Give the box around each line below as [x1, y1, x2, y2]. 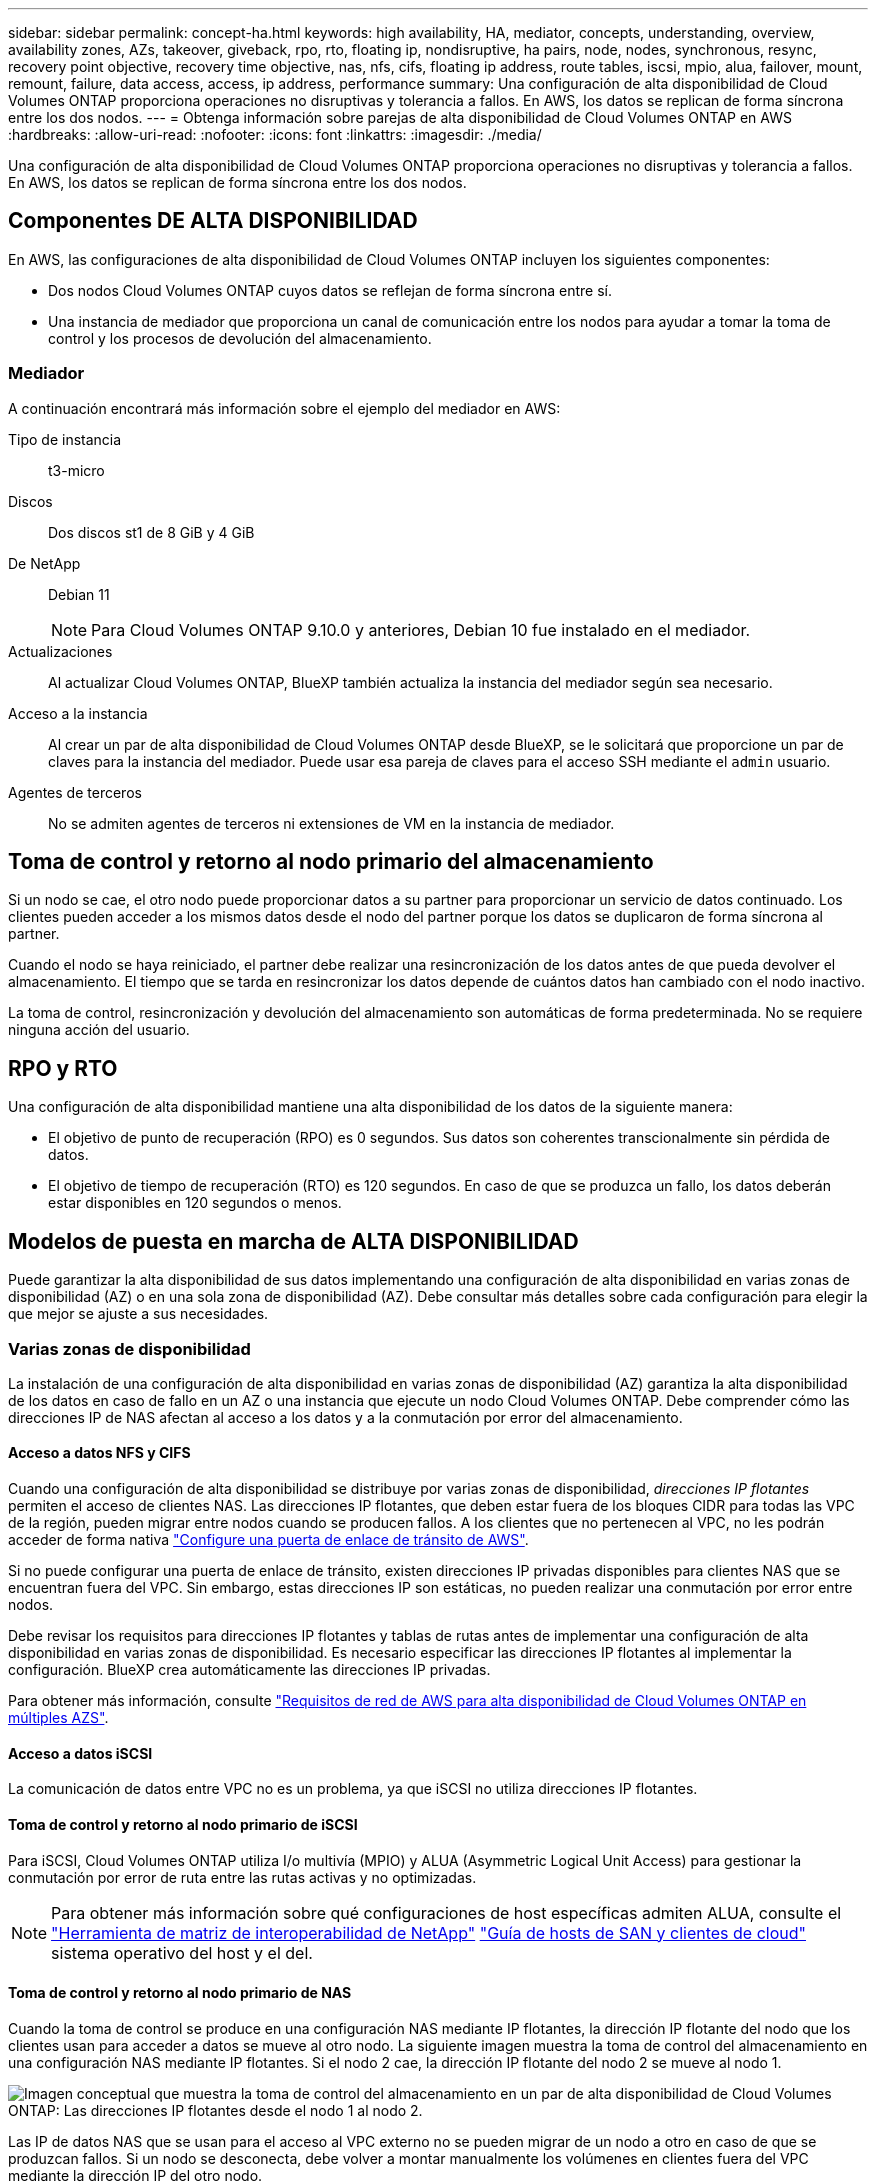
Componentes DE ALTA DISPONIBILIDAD [8, 208, 418, 234]
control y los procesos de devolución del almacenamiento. [48, 329, 432, 347]
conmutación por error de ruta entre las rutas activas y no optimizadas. [8, 1868, 477, 1886]
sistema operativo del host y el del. [51, 1942, 313, 1963]
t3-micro [48, 461, 105, 479]
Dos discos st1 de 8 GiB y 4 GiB [48, 523, 255, 541]
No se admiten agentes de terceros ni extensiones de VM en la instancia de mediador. [48, 814, 615, 832]
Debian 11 [48, 585, 110, 603]
